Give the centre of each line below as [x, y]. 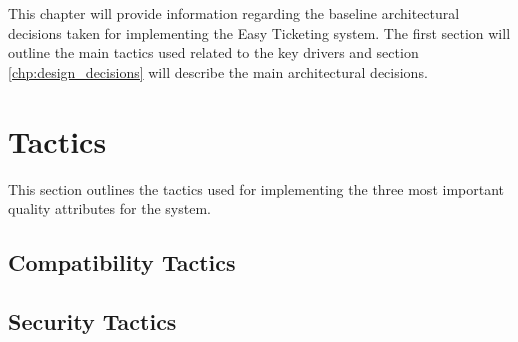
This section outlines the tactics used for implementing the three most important [256, 188]
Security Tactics [92, 320]
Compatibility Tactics [122, 262]
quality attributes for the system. [109, 208]
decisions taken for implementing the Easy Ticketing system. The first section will [259, 32]
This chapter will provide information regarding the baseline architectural [234, 13]
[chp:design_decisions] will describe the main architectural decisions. [218, 71]
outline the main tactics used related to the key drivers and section [213, 52]
